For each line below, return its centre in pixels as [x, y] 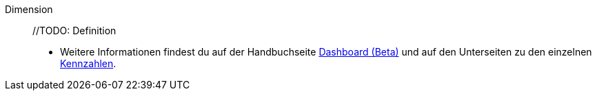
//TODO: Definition [74, 31]
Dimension [29, 9]
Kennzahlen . [88, 63]
